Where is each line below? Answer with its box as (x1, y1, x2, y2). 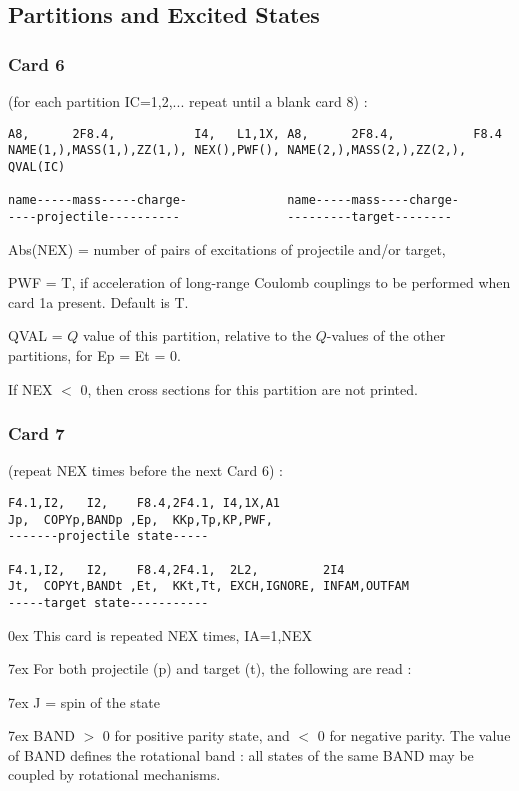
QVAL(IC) (8, 159, 66, 174)
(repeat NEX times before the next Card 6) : (8, 460, 283, 481)
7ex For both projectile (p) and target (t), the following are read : (8, 658, 412, 679)
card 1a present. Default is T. (8, 291, 189, 312)
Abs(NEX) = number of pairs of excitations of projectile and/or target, (8, 238, 446, 259)
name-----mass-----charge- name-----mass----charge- (8, 193, 460, 208)
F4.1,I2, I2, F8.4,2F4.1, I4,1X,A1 (8, 495, 281, 510)
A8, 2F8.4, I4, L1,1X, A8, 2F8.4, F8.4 (8, 126, 502, 141)
